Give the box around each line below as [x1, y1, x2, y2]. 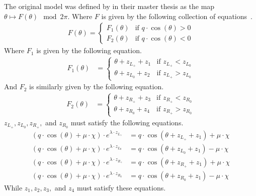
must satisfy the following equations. [70, 117, 184, 128]
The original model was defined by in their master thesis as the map [4, 1, 215, 11]
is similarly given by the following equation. [29, 81, 164, 92]
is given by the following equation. [36, 45, 142, 56]
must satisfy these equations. [76, 182, 166, 193]
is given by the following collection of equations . [101, 11, 252, 21]
